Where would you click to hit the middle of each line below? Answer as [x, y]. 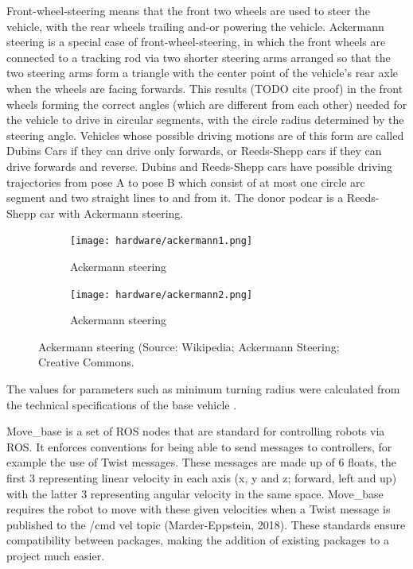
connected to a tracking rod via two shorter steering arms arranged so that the [199, 57]
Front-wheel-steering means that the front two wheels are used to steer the [188, 10]
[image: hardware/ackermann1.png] [162, 241]
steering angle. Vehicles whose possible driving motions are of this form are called [205, 135]
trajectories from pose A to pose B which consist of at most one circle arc [186, 182]
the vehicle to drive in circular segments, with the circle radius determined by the [205, 120]
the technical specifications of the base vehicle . [122, 404]
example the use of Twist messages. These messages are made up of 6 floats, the [201, 462]
